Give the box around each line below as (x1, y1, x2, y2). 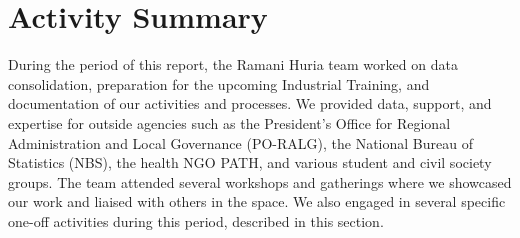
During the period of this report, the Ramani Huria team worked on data (8, 54, 458, 75)
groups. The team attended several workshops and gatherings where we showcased (8, 171, 512, 192)
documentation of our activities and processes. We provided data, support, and (8, 93, 492, 114)
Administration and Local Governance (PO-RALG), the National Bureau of (8, 132, 473, 153)
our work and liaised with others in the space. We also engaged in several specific (8, 191, 506, 212)
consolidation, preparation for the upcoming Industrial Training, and (8, 73, 430, 94)
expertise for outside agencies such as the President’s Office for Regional (8, 112, 451, 133)
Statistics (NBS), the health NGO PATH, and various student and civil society (8, 152, 492, 173)
